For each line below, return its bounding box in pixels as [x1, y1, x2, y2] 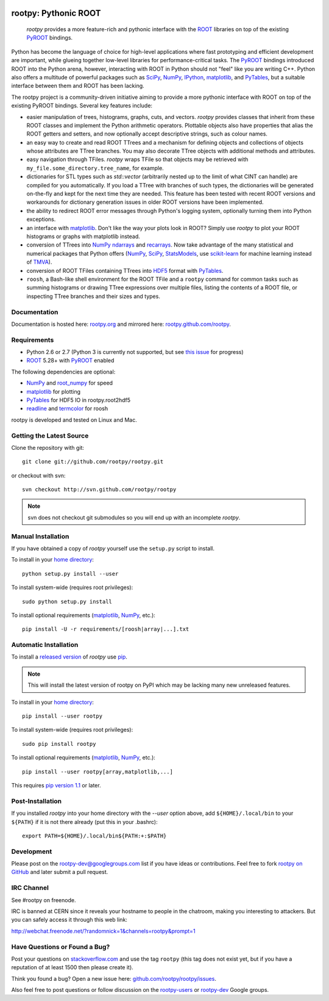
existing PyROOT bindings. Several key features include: [11, 102, 152, 109]
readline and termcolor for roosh [26, 405, 108, 412]
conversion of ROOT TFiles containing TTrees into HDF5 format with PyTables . [26, 267, 224, 274]
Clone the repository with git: [11, 444, 85, 451]
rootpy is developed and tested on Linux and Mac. [11, 416, 137, 424]
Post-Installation [11, 797, 62, 805]
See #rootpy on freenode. [11, 896, 76, 903]
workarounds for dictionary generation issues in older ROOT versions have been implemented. [26, 198, 264, 206]
